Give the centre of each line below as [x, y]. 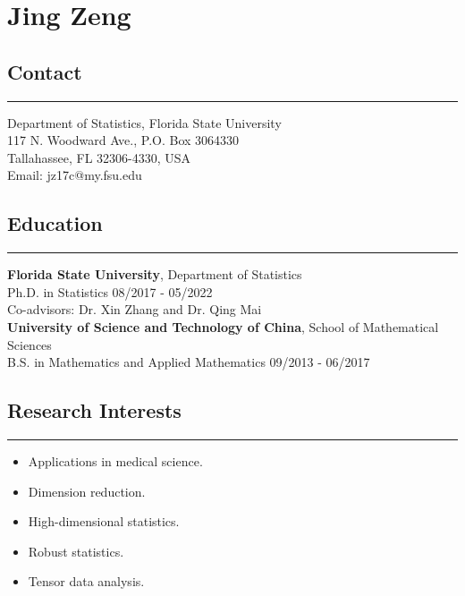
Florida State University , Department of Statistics [155, 274]
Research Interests [94, 410]
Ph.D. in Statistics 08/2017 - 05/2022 [110, 291]
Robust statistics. [76, 551]
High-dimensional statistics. [104, 521]
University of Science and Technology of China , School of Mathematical [223, 326]
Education [55, 223]
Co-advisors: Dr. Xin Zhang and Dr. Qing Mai [135, 309]
